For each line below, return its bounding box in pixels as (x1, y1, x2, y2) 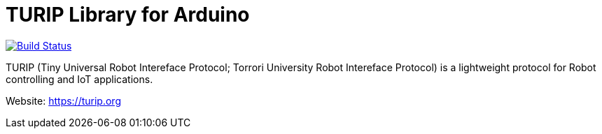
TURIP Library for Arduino (6, 3, 250, 27)
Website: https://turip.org (6, 94, 121, 107)
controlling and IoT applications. (6, 73, 153, 85)
